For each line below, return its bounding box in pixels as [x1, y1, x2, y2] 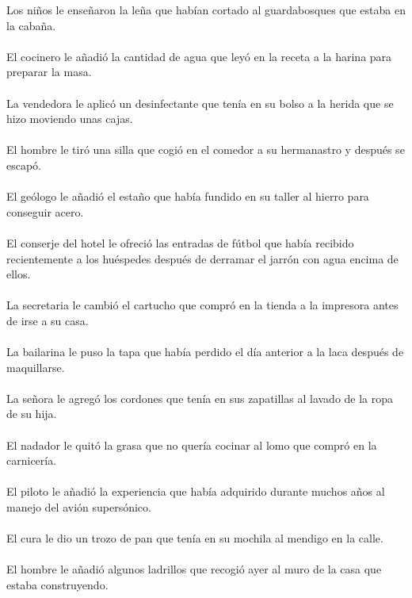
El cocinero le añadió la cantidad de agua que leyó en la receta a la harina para [6, 48, 392, 64]
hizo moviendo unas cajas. [6, 110, 133, 127]
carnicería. [6, 452, 57, 469]
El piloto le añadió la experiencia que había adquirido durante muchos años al [6, 483, 385, 500]
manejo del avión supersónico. [6, 499, 151, 515]
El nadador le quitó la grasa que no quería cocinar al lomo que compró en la [6, 436, 377, 453]
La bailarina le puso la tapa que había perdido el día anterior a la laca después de [6, 343, 404, 360]
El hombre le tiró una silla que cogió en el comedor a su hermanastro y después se [6, 141, 405, 158]
